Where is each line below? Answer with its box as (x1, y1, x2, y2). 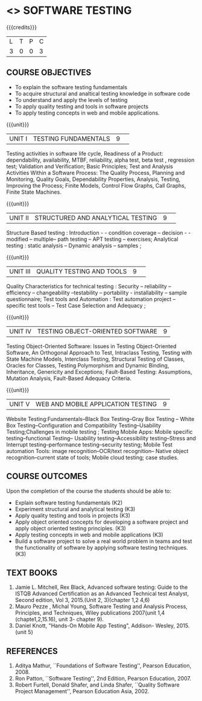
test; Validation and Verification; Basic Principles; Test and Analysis (6, 162, 174, 170)
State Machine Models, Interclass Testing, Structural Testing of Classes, (6, 355, 185, 363)
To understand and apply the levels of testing (14, 96, 128, 103)
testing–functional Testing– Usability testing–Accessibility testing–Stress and (6, 434, 196, 442)
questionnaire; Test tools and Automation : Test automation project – (6, 295, 176, 302)
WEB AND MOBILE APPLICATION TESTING (35, 399, 157, 408)
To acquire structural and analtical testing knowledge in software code (14, 90, 191, 97)
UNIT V (9, 399, 30, 408)
